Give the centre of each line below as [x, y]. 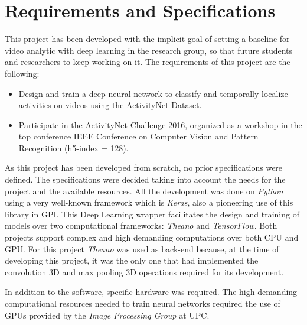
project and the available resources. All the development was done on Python [144, 191]
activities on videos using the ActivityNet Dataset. [110, 105]
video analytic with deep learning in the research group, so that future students [149, 50]
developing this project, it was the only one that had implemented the [132, 260]
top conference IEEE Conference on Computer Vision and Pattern [138, 136]
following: [22, 73]
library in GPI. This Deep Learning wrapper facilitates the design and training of [152, 214]
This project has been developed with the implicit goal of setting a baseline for [147, 39]
